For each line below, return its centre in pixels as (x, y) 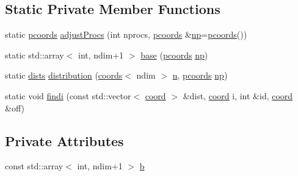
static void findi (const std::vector (68, 95)
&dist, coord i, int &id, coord (238, 95)
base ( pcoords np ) (174, 55)
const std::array (34, 166)
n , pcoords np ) (200, 75)
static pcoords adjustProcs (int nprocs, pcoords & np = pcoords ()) (126, 34)
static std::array (35, 55)
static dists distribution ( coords (64, 75)
